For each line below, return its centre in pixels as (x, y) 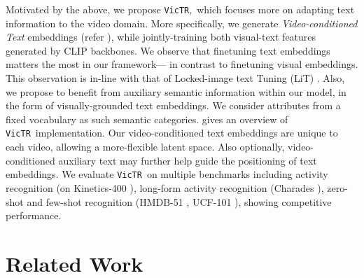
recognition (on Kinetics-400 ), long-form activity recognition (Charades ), (165, 187)
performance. (34, 215)
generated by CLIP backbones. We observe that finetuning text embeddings (168, 50)
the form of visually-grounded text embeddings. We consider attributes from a (173, 105)
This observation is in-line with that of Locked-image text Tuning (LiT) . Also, (175, 78)
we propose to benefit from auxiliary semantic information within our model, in (176, 91)
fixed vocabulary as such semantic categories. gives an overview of (147, 119)
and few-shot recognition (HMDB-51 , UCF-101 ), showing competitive (179, 201)
